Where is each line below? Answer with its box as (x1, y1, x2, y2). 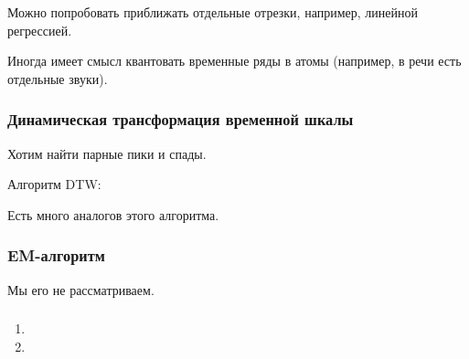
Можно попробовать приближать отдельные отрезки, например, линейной (7, 3, 418, 21)
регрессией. (7, 20, 72, 39)
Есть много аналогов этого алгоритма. (7, 205, 219, 224)
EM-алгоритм (7, 244, 105, 267)
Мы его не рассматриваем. (7, 280, 155, 299)
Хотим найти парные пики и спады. (7, 143, 207, 163)
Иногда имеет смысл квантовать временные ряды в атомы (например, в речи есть (7, 51, 462, 70)
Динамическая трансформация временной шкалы (7, 108, 354, 131)
